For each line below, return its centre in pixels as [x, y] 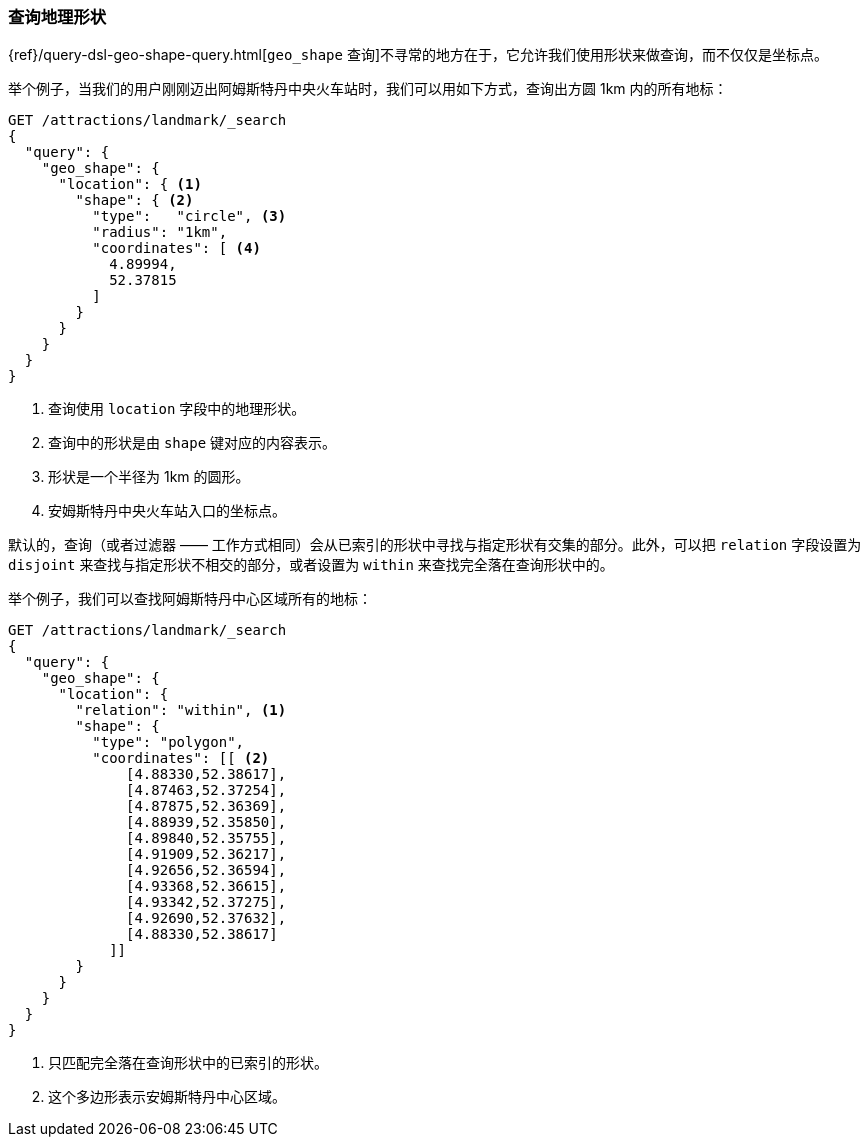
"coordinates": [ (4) [176, 248]
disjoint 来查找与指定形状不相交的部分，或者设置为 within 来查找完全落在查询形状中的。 [311, 565]
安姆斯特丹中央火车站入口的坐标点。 [167, 511]
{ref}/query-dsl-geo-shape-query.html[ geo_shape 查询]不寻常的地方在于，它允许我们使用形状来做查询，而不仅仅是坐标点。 [418, 55]
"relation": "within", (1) [181, 710]
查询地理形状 [57, 17]
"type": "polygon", [168, 742]
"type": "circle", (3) [189, 216]
